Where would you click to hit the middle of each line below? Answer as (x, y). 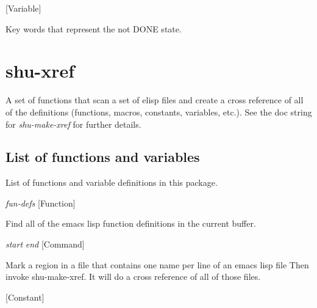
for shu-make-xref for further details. (73, 124)
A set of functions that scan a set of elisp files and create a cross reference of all (155, 100)
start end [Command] (45, 244)
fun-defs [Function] (41, 203)
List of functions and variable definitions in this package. (112, 182)
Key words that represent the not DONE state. (94, 28)
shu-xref (40, 71)
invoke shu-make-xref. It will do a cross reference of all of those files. (133, 277)
